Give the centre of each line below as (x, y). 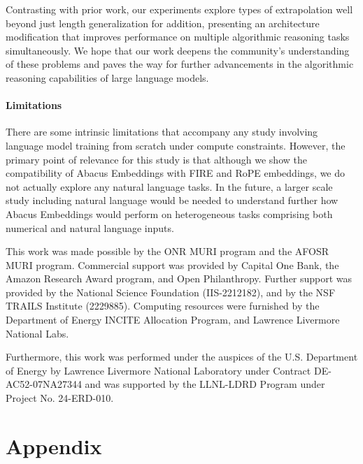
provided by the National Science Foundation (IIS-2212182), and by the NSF (171, 292)
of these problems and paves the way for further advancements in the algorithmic (180, 64)
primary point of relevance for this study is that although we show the (156, 159)
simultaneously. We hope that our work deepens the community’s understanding (178, 50)
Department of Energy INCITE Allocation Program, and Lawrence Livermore (173, 320)
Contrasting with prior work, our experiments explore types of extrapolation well (179, 9)
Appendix (54, 445)
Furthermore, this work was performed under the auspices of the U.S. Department (182, 357)
